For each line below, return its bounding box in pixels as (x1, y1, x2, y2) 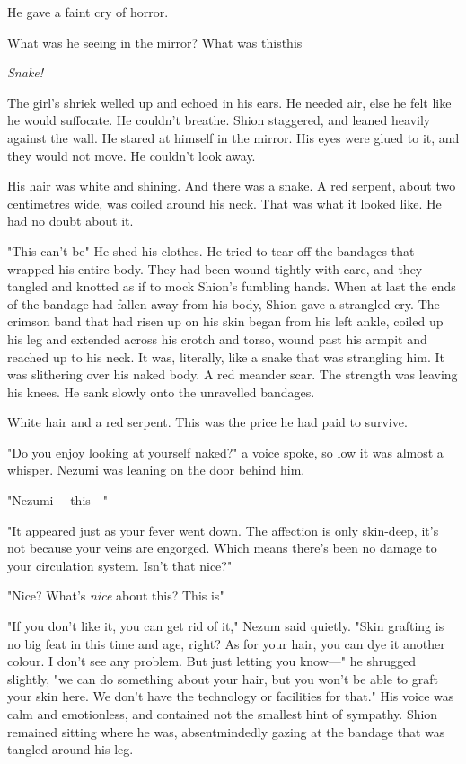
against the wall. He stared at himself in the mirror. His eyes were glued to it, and (7, 128, 460, 147)
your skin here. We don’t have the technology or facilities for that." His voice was (7, 687, 454, 706)
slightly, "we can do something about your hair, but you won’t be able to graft (7, 669, 438, 688)
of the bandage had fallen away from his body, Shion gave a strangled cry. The (7, 294, 440, 313)
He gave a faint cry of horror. (7, 3, 169, 21)
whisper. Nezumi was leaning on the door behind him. (7, 460, 305, 479)
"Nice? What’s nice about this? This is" (7, 586, 224, 605)
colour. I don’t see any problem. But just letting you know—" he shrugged (7, 652, 416, 671)
